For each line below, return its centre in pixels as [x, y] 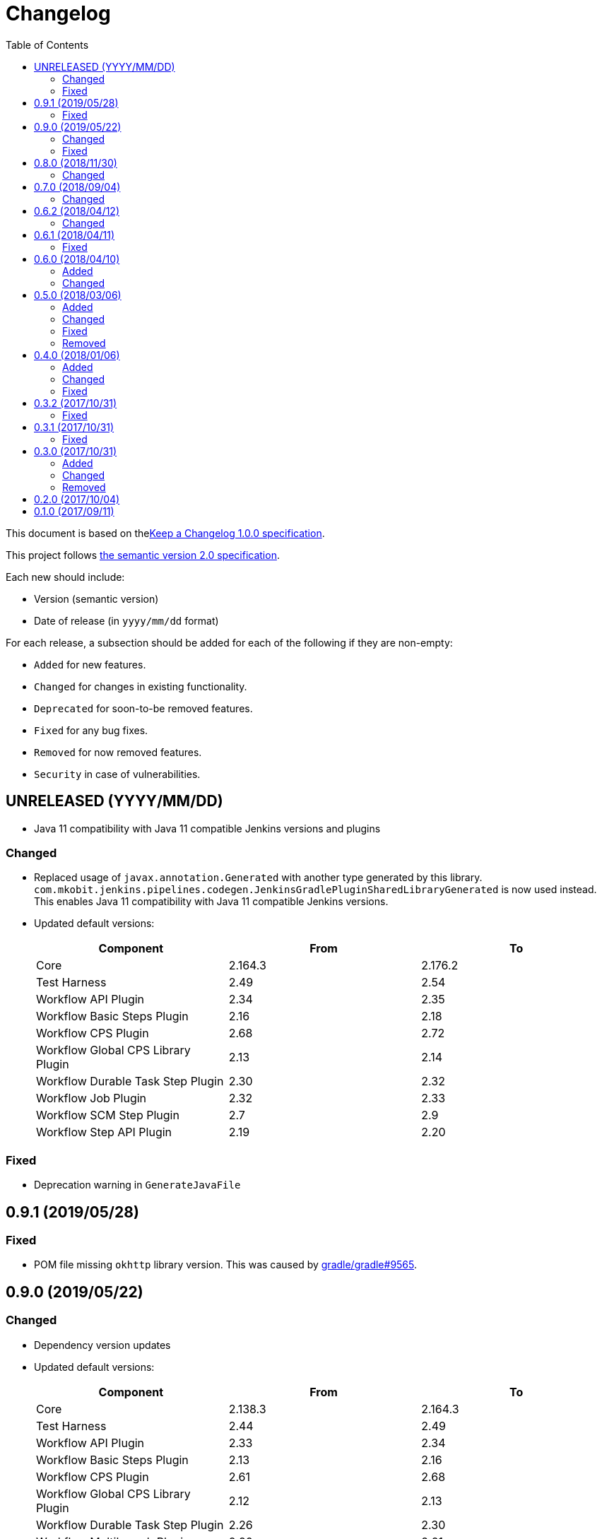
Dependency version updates [102, 1345]
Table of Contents [47, 45]
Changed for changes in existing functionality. [141, 686]
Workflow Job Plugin [92, 1098]
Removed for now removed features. [118, 752]
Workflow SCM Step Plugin [108, 1115]
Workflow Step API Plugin [104, 1132]
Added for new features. [90, 664]
